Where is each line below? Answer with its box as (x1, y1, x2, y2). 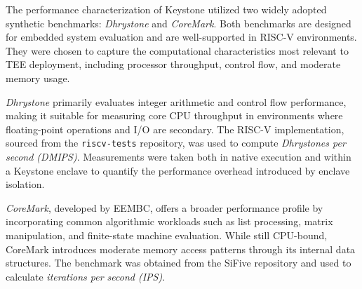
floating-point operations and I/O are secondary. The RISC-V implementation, (6, 121, 344, 136)
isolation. (6, 177, 45, 191)
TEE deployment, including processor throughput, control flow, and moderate (6, 57, 341, 72)
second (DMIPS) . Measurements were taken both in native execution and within (6, 149, 351, 163)
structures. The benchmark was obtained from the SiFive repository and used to (6, 255, 351, 270)
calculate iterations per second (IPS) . (6, 269, 166, 283)
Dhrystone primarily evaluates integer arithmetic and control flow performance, (6, 94, 347, 109)
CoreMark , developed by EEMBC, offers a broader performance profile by (6, 200, 323, 215)
